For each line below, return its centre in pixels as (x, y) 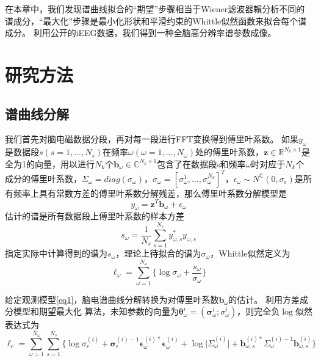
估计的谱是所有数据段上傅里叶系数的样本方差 (95, 216)
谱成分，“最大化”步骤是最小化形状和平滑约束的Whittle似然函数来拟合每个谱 (156, 20)
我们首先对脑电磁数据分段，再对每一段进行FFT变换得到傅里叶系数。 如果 (152, 139)
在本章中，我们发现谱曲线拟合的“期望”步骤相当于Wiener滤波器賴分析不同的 (155, 9)
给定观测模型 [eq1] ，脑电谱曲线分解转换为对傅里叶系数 (112, 299)
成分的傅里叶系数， (43, 178)
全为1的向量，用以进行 (50, 163)
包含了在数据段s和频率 (201, 163)
